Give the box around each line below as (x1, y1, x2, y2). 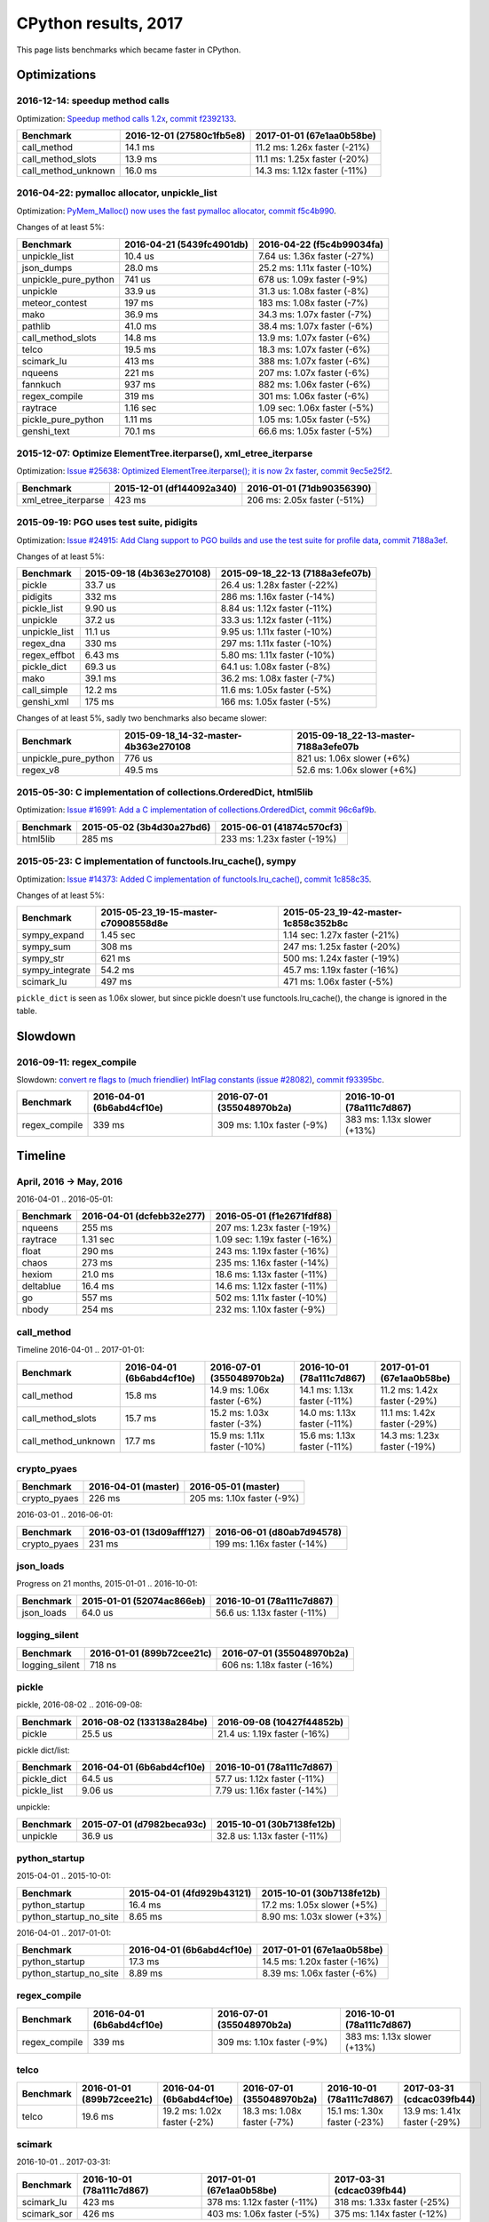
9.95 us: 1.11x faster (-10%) (220, 626, 333, 638)
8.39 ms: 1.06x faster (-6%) (262, 1967, 377, 1979)
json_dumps (21, 261, 73, 274)
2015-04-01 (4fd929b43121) (129, 1887, 252, 1899)
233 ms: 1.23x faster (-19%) (220, 832, 337, 844)
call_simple (21, 684, 68, 697)
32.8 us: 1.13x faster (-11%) (216, 1829, 328, 1842)
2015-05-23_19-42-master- (282, 907, 403, 919)
